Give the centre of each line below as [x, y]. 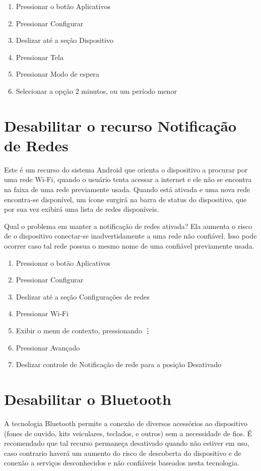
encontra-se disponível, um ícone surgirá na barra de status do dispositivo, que [125, 199]
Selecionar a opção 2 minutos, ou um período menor [96, 91]
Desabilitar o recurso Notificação [120, 125]
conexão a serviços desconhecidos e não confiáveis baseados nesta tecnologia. [122, 463]
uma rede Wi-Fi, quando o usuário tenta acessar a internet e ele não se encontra [128, 179]
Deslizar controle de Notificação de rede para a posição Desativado [119, 364]
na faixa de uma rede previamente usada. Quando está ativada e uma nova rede [127, 189]
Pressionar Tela [40, 57]
